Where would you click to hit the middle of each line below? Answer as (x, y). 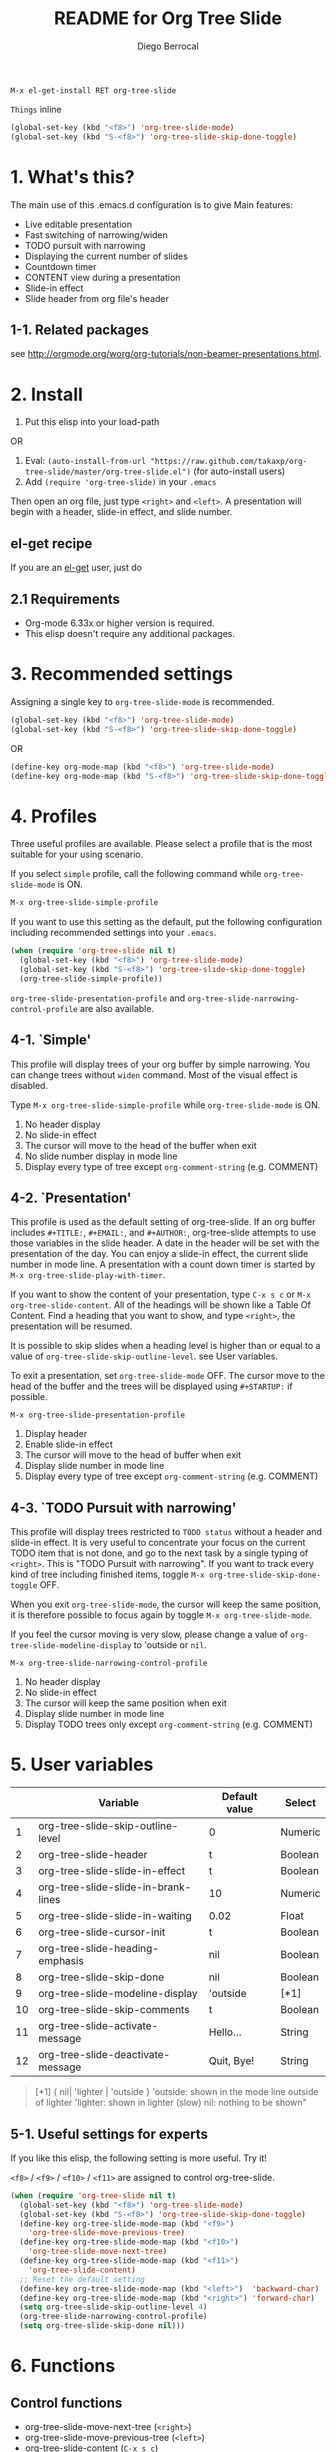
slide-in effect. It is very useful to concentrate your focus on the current (158, 1543)
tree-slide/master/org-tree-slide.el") (108, 472)
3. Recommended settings (121, 674)
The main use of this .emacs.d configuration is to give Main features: (151, 204)
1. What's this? (72, 176)
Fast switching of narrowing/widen (96, 234)
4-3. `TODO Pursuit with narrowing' (123, 1507)
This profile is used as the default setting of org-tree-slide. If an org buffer (163, 1222)
